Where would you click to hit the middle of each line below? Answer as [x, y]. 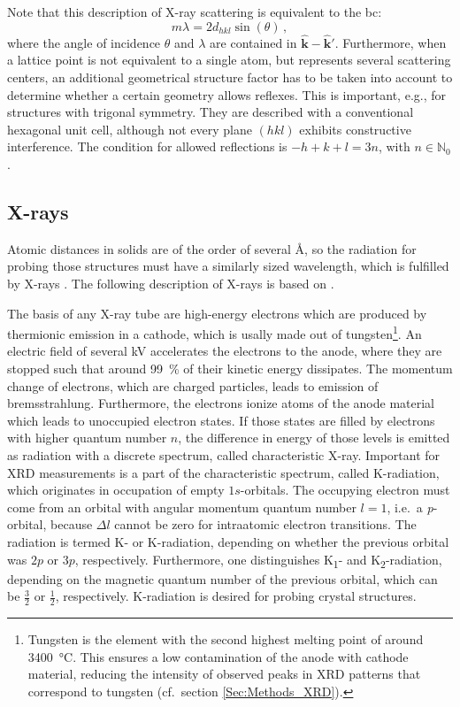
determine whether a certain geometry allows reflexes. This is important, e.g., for [226, 94]
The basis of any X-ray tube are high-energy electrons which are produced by [217, 313]
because [72, 524]
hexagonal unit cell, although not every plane [130, 129]
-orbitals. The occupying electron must [345, 490]
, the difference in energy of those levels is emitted [314, 438]
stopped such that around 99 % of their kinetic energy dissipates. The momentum [230, 368]
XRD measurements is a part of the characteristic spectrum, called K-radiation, [223, 472]
